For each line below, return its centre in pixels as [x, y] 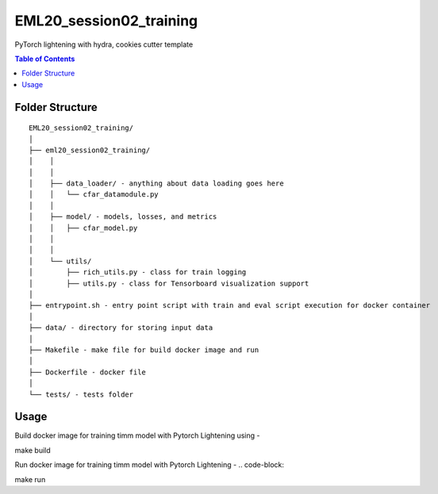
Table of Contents [45, 59]
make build [33, 450]
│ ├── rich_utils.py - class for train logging [138, 272]
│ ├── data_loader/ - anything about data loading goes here [157, 184]
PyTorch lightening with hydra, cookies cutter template [104, 44]
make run [30, 479]
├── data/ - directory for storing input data [121, 328]
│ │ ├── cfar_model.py [83, 228]
